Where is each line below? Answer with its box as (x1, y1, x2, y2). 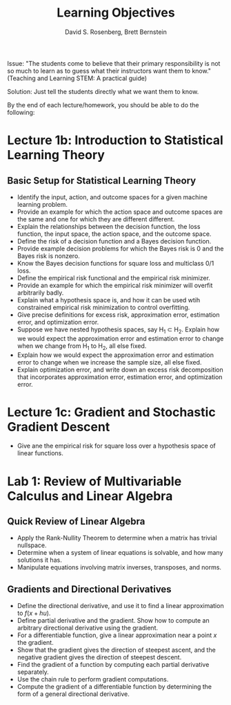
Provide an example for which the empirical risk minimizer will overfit (17, 281, 213, 289)
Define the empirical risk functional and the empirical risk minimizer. (17, 273, 210, 282)
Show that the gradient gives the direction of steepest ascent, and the (17, 646, 216, 654)
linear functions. (17, 449, 64, 457)
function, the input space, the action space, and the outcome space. (17, 230, 212, 238)
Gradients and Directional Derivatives (7, 583, 172, 595)
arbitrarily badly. (17, 289, 64, 297)
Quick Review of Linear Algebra (7, 515, 145, 527)
